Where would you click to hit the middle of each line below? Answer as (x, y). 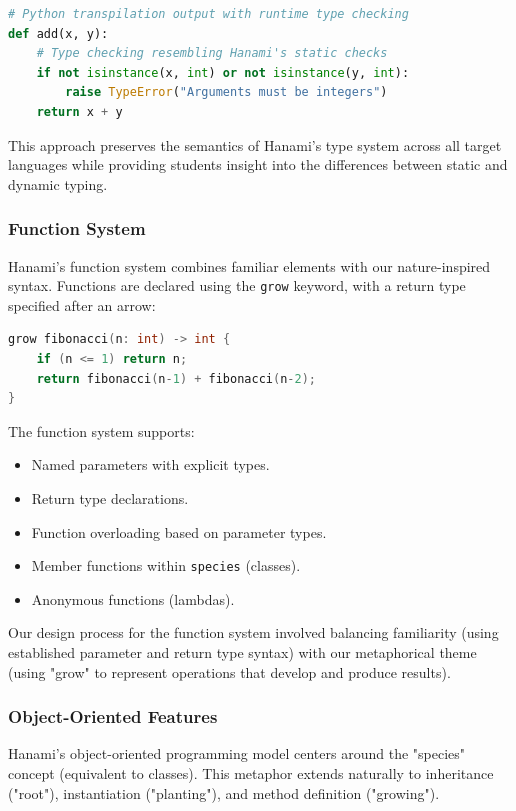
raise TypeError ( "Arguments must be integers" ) (226, 92)
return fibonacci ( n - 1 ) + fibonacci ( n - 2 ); (176, 378)
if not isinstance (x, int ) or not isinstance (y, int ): (223, 72)
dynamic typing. (58, 183)
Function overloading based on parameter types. (179, 531)
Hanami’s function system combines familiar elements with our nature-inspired (249, 265)
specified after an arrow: (82, 304)
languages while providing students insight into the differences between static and (258, 164)
